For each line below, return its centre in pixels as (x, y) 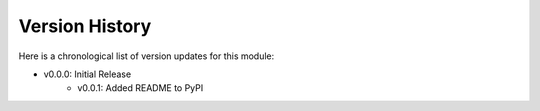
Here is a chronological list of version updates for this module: (146, 56)
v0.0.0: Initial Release (87, 74)
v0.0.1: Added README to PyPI (140, 88)
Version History (85, 26)
